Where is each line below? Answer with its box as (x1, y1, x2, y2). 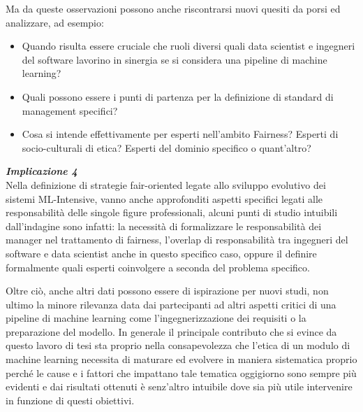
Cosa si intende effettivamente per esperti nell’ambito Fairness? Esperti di (22, 127, 339, 141)
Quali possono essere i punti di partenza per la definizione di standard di (22, 89, 334, 104)
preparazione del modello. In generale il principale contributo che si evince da (6, 324, 337, 339)
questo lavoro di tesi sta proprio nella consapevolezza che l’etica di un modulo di (6, 338, 350, 353)
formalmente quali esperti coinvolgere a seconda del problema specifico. (6, 260, 310, 274)
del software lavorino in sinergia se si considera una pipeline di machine (22, 52, 327, 66)
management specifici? (22, 103, 118, 118)
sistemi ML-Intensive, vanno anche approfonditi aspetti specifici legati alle (6, 191, 323, 206)
